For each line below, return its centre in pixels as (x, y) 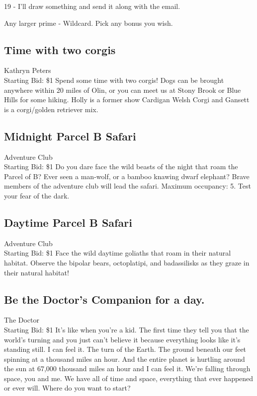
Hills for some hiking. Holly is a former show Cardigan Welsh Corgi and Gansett (127, 99)
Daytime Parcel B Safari (68, 222)
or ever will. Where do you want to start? (67, 388)
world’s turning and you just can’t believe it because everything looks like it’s (122, 339)
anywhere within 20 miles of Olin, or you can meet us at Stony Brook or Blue (123, 90)
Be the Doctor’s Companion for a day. (104, 299)
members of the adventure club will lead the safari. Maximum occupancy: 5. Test (128, 186)
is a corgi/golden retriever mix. (51, 109)
